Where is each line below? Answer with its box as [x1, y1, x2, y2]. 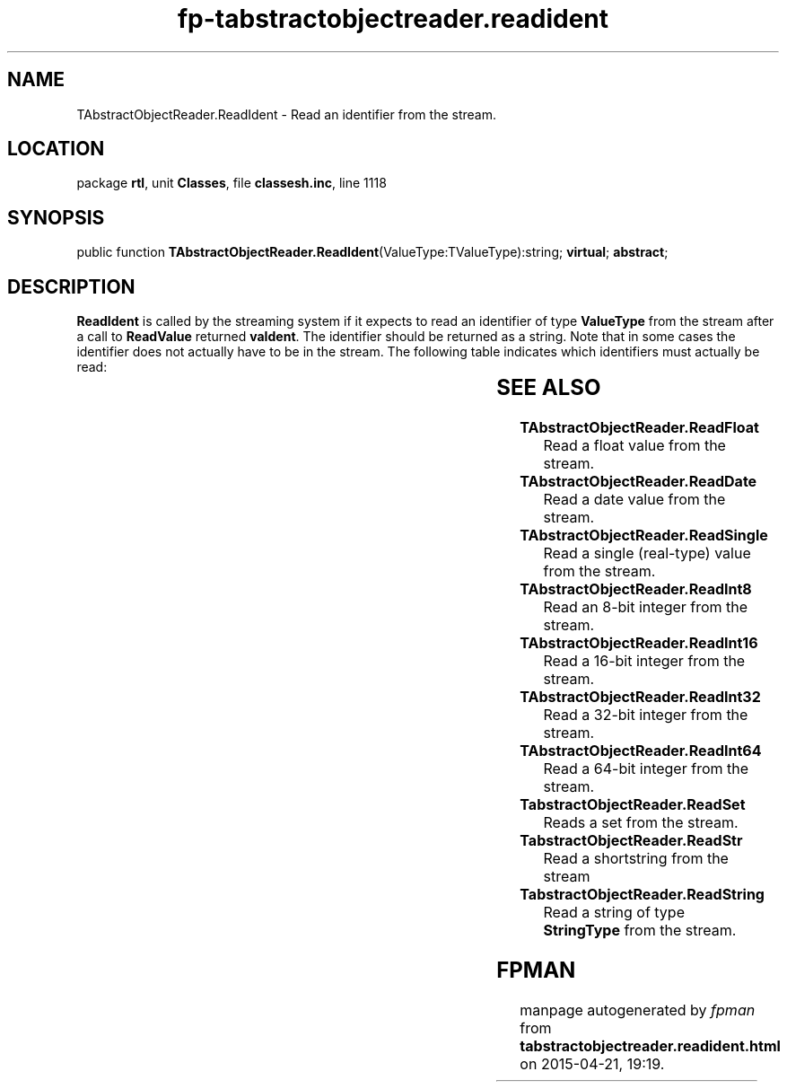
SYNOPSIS [7, 206, 105, 229]
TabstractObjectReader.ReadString [520, 885, 765, 904]
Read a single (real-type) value [543, 544, 751, 563]
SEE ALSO [496, 374, 601, 401]
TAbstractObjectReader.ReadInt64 [520, 742, 762, 760]
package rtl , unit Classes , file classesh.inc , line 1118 [76, 175, 387, 191]
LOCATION [7, 137, 105, 161]
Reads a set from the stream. [543, 813, 739, 832]
